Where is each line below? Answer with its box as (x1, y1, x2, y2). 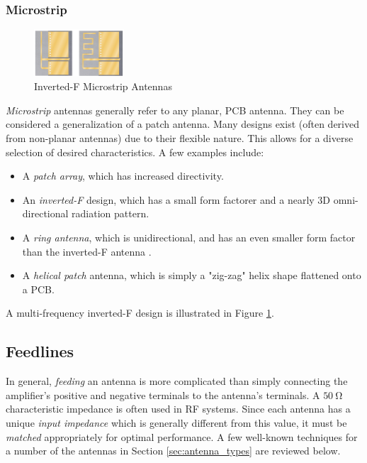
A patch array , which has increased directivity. (22, 168, 224, 183)
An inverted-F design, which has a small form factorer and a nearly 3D (22, 192, 331, 207)
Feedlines (6, 340, 74, 362)
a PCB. (22, 281, 55, 296)
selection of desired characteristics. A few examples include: (6, 144, 264, 159)
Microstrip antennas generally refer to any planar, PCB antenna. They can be (6, 102, 344, 117)
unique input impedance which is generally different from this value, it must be (6, 415, 347, 430)
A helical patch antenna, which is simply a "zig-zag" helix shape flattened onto (22, 268, 361, 283)
